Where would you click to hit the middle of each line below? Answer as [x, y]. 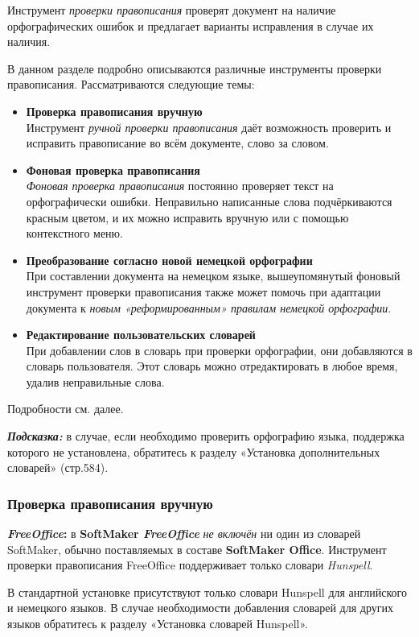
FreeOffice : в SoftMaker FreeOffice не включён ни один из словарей [184, 534]
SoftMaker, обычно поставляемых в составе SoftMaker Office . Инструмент [197, 549]
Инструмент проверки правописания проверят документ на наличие [172, 10]
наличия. [29, 41]
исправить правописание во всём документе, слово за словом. [177, 143]
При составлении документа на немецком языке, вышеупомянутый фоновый [213, 276]
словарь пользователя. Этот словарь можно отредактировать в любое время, [212, 366]
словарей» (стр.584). [58, 467]
